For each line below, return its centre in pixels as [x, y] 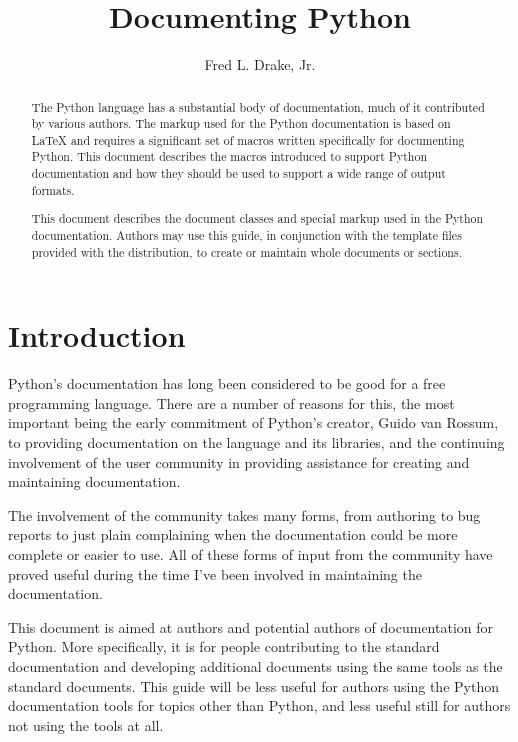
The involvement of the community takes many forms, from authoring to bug [244, 514]
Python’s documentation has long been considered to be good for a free [227, 383]
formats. [53, 189]
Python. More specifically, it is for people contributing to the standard [224, 646]
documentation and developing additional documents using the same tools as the [255, 665]
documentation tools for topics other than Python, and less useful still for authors [259, 705]
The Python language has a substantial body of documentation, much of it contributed [258, 106]
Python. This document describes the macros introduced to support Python [229, 156]
